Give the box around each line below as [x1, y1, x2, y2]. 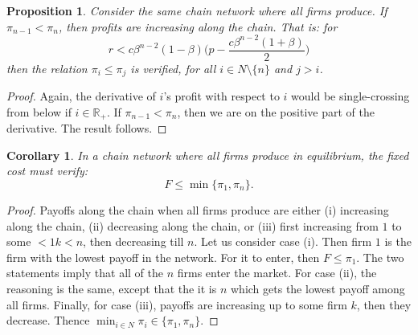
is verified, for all [130, 59, 216, 76]
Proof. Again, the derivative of [6, 88, 156, 104]
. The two [356, 248, 404, 265]
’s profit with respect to [163, 88, 280, 104]
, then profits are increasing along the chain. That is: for [58, 18, 338, 35]
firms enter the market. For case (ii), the [177, 264, 377, 281]
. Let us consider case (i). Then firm [194, 233, 372, 250]
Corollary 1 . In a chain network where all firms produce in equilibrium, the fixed [6, 146, 409, 163]
